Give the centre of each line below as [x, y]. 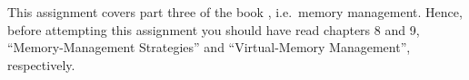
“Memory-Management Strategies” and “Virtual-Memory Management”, [209, 47]
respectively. [41, 64]
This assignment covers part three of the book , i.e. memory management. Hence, [235, 12]
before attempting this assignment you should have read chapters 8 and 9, [214, 29]
